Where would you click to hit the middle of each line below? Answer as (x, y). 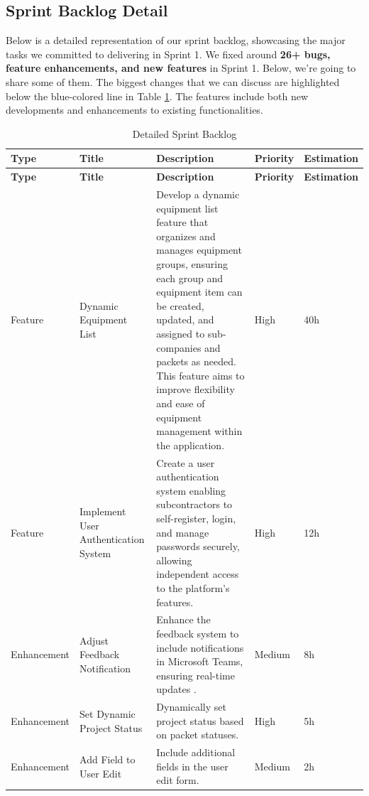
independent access (198, 574)
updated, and (185, 319)
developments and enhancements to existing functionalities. (134, 110)
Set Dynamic (108, 713)
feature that (182, 222)
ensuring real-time (195, 675)
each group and (190, 278)
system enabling (191, 490)
